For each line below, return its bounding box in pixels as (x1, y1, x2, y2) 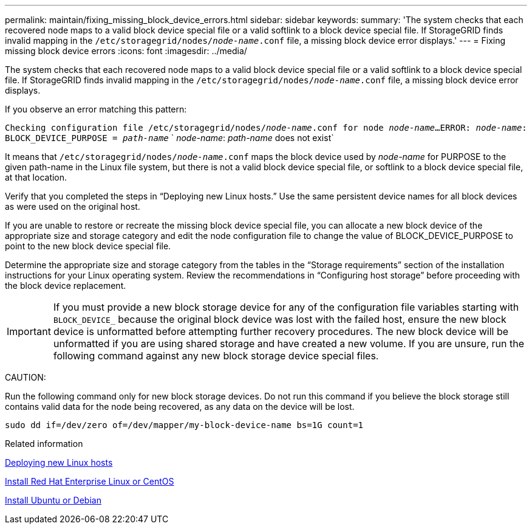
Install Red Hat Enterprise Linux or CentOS (5, 476, 174, 486)
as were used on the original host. (5, 201, 140, 212)
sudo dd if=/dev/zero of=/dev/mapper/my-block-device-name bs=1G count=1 (5, 420, 364, 430)
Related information (5, 438, 83, 449)
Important (7, 325, 51, 337)
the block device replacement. (5, 280, 126, 291)
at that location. (5, 172, 67, 182)
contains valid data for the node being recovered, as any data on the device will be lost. (5, 401, 355, 412)
